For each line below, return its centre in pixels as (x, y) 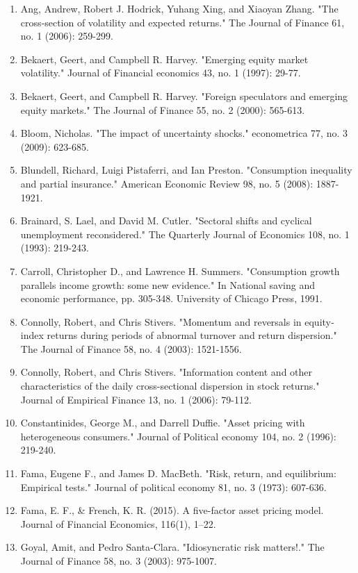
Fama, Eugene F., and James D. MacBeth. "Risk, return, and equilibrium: (178, 473)
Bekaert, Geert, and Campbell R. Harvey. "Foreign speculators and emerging (184, 95)
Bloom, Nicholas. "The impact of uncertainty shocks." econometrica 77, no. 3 (184, 133)
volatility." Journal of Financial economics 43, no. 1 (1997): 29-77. (161, 73)
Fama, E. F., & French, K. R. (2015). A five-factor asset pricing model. (172, 510)
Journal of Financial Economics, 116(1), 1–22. (118, 523)
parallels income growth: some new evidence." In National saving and (168, 284)
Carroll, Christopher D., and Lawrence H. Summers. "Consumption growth (180, 271)
